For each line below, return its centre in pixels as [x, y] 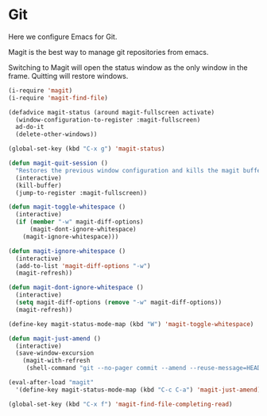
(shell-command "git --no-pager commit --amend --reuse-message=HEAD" [145, 368]
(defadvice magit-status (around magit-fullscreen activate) [112, 112]
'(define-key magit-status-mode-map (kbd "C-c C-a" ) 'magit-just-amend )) [140, 390]
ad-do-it [30, 127]
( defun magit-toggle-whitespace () [67, 207]
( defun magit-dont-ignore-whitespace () [76, 288]
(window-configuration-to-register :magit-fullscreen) [108, 120]
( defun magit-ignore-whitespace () [67, 251]
